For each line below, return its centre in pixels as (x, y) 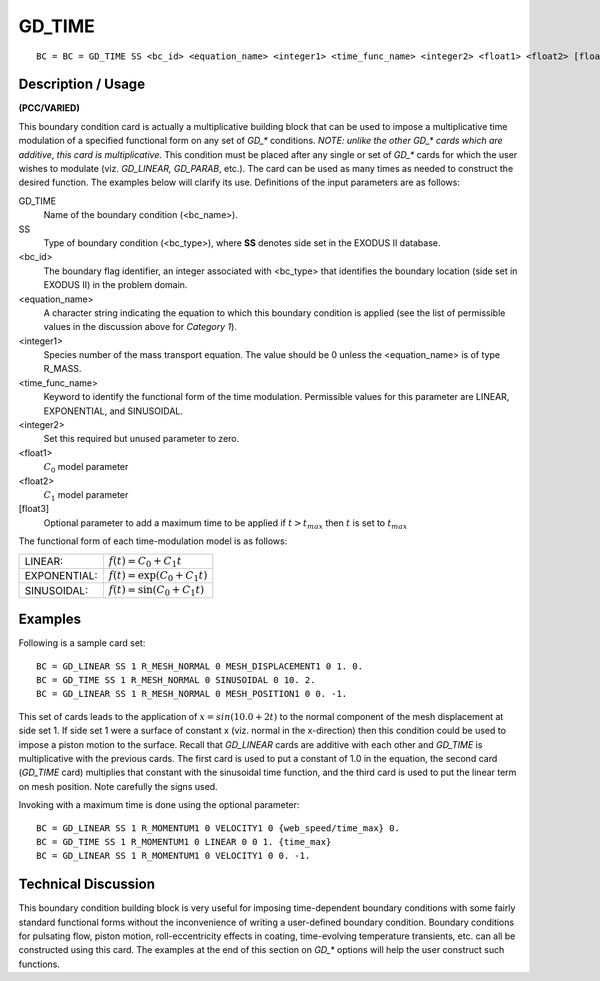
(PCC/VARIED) (49, 108)
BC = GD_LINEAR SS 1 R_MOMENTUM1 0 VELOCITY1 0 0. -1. (173, 856)
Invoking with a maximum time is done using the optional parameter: (159, 805)
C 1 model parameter (86, 496)
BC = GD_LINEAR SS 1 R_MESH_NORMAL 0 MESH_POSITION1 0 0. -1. (192, 694)
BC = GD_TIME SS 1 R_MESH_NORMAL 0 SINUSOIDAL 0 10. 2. (176, 680)
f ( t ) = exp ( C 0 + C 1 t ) (158, 576)
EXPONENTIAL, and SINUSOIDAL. (113, 411)
